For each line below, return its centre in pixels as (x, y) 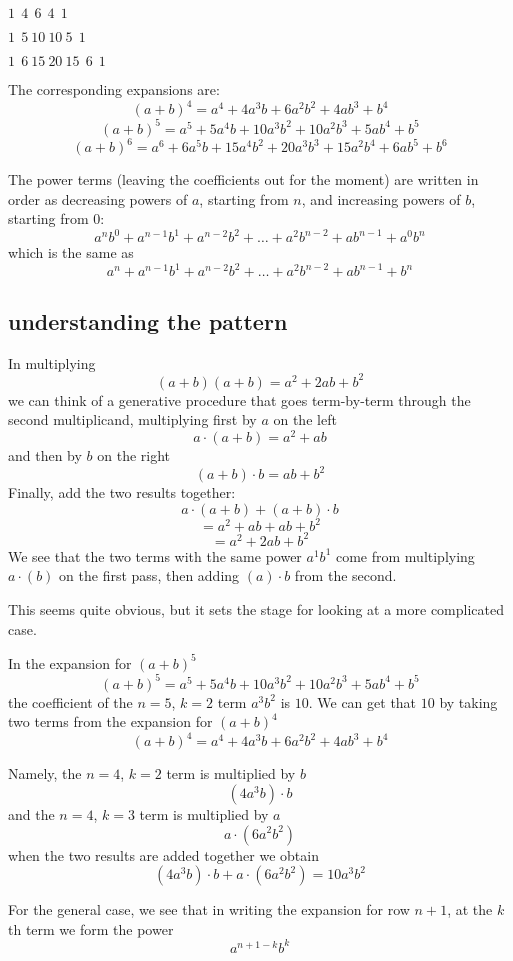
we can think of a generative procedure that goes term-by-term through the (239, 399)
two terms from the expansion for (110, 721)
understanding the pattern (148, 320)
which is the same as (71, 252)
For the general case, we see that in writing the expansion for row (209, 909)
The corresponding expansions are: (114, 89)
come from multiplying (405, 555)
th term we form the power (91, 928)
